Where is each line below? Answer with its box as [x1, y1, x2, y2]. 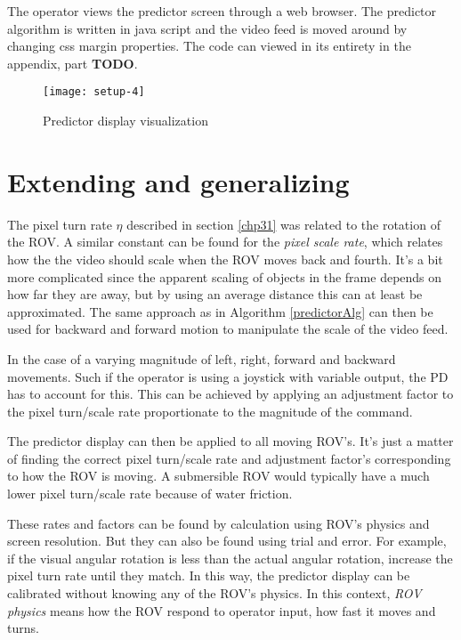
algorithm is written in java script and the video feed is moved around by [7, 19, 408, 37]
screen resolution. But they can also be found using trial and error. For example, [7, 531, 447, 550]
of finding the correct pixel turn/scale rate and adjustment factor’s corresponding [7, 449, 451, 467]
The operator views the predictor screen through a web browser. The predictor [7, 2, 437, 20]
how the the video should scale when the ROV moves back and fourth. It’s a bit [7, 249, 443, 268]
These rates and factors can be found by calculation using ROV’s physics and [7, 514, 430, 532]
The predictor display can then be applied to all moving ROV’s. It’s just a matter [7, 432, 454, 450]
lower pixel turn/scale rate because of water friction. [7, 484, 293, 503]
